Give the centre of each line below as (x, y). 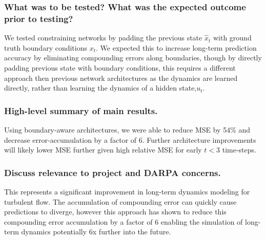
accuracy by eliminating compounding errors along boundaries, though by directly (133, 58)
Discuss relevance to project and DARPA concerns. (112, 172)
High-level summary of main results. (81, 110)
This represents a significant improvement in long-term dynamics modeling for (127, 191)
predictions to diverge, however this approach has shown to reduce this (115, 212)
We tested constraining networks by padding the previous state (103, 38)
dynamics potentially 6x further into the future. (96, 232)
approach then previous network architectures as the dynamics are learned (121, 78)
